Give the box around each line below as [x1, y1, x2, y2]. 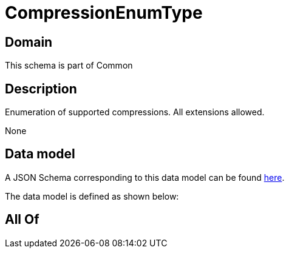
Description [5, 81, 77, 96]
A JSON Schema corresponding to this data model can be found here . [5, 172, 285, 183]
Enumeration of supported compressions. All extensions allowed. [5, 107, 265, 118]
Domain [5, 34, 53, 50]
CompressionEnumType [5, 2, 203, 23]
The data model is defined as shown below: [5, 191, 179, 201]
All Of [5, 212, 39, 228]
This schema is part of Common [5, 60, 133, 71]
